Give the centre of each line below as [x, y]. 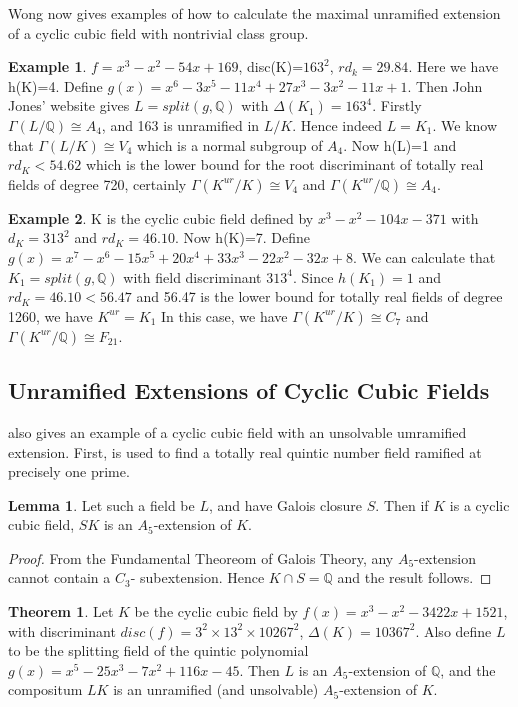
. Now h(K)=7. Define [242, 237]
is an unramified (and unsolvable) [216, 689]
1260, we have [50, 315]
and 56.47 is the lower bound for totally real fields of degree [319, 296]
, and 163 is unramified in [180, 124]
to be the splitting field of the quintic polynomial [158, 650]
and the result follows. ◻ [414, 577]
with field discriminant [192, 276]
